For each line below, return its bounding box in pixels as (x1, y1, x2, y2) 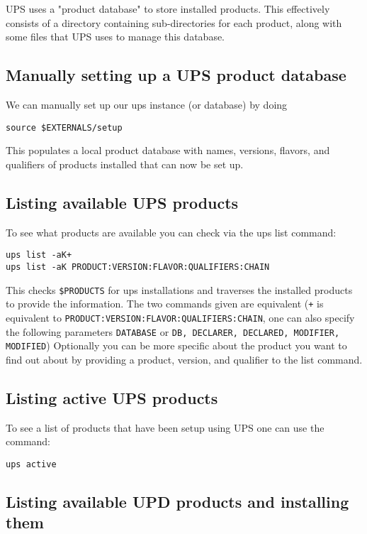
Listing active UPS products (6, 386, 218, 408)
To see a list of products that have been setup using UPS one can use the (6, 420, 324, 435)
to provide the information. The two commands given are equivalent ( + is (6, 296, 324, 311)
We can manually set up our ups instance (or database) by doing (6, 97, 288, 111)
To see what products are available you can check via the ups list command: (6, 224, 337, 239)
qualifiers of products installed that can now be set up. (6, 156, 244, 171)
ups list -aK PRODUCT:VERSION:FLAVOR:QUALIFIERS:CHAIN (6, 261, 270, 272)
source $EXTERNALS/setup (6, 122, 123, 133)
